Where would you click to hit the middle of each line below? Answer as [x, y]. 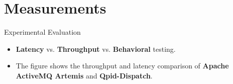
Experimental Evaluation [42, 32]
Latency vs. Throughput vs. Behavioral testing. [96, 49]
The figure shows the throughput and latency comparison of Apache [122, 66]
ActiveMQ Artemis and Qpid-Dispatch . [84, 75]
